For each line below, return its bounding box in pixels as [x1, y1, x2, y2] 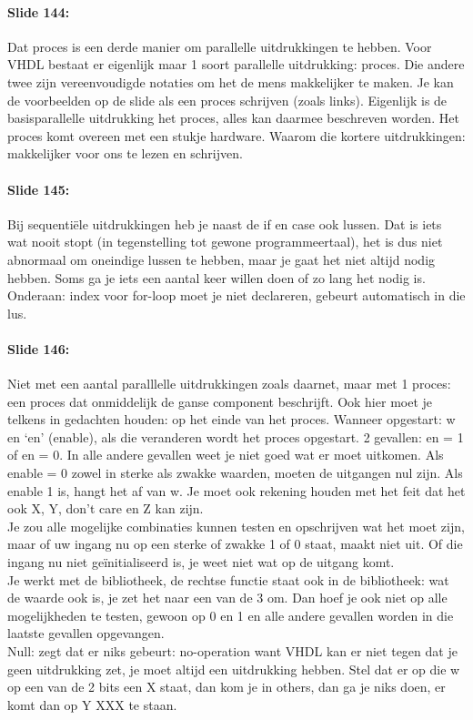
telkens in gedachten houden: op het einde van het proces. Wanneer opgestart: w [7, 410, 456, 429]
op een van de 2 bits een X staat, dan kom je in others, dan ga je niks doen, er [7, 677, 446, 696]
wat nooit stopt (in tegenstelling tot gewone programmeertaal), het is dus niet [7, 232, 443, 251]
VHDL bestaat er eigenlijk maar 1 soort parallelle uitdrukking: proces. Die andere [7, 55, 465, 74]
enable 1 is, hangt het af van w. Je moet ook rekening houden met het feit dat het [7, 481, 466, 500]
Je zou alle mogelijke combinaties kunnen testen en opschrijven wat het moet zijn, [7, 516, 465, 535]
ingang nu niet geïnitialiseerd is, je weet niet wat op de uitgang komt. [7, 553, 395, 572]
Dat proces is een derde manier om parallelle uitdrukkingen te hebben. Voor [7, 36, 432, 56]
